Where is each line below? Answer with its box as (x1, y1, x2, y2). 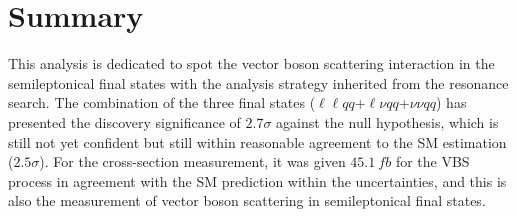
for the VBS (395, 151, 470, 172)
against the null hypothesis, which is (276, 111, 499, 132)
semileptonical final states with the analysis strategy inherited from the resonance (8, 72, 509, 93)
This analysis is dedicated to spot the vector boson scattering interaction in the (8, 53, 495, 74)
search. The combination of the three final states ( (8, 92, 316, 113)
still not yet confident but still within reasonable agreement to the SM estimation (8, 131, 507, 152)
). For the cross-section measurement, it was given (39, 151, 346, 172)
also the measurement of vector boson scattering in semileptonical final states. (8, 190, 486, 211)
